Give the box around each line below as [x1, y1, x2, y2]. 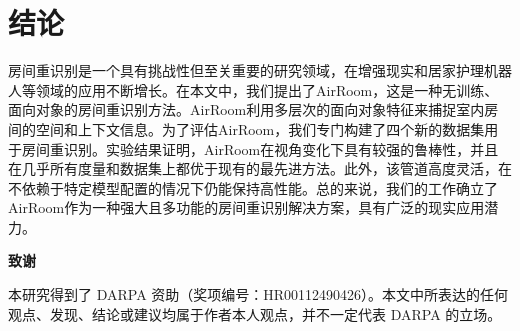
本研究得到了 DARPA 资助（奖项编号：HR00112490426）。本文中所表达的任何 [8, 284, 509, 305]
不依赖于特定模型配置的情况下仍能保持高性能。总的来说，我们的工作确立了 [8, 177, 498, 198]
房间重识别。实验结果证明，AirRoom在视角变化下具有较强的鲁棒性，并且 [21, 138, 499, 159]
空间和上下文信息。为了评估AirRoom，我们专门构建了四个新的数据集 [35, 118, 485, 139]
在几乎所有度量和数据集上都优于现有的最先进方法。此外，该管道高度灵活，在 [8, 158, 512, 179]
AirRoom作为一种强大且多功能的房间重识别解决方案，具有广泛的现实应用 [8, 197, 485, 218]
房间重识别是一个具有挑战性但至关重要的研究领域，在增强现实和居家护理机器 [8, 60, 512, 81]
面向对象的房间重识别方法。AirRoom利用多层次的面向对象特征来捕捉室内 [8, 99, 485, 120]
